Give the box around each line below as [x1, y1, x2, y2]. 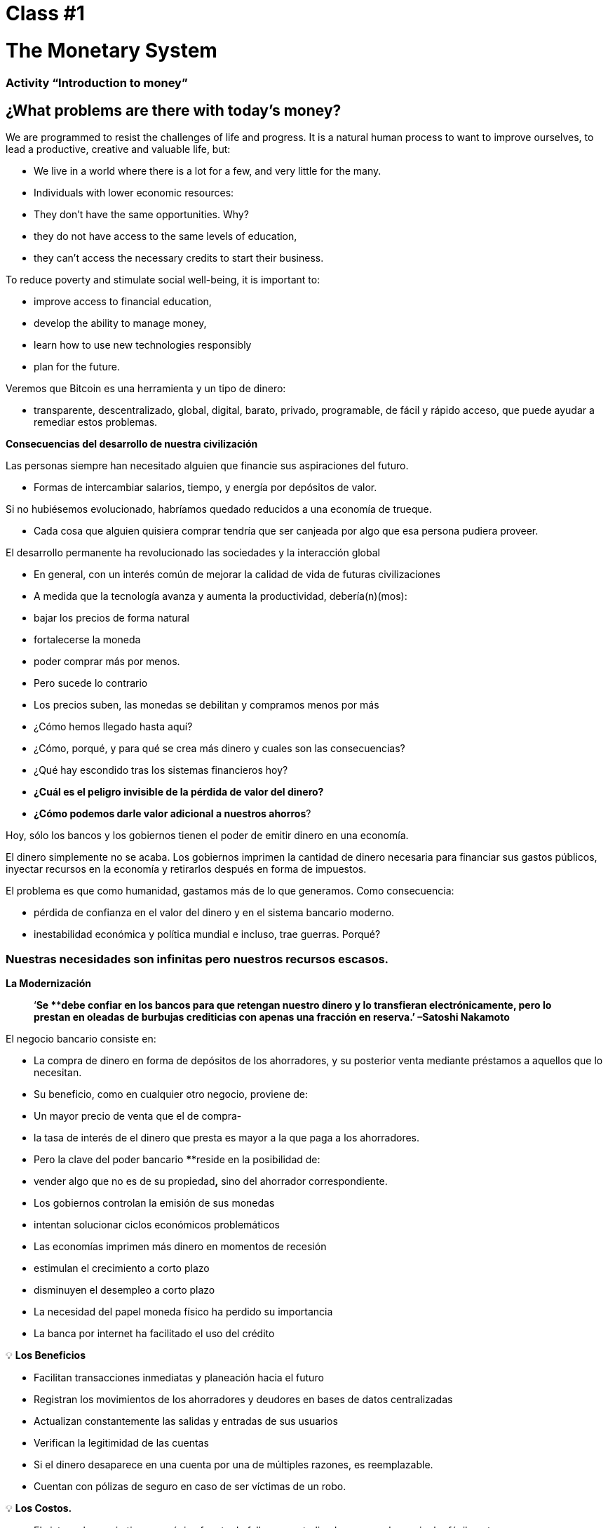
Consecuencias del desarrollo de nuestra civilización [6, 438, 258, 450]
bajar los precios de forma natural [34, 612, 189, 624]
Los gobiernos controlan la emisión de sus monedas [34, 1197, 275, 1209]
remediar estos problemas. [34, 416, 158, 429]
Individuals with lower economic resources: [34, 187, 234, 199]
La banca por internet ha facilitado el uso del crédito [34, 1327, 275, 1340]
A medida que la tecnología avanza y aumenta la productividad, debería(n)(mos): [34, 590, 407, 603]
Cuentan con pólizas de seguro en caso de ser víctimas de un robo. [34, 1480, 346, 1493]
